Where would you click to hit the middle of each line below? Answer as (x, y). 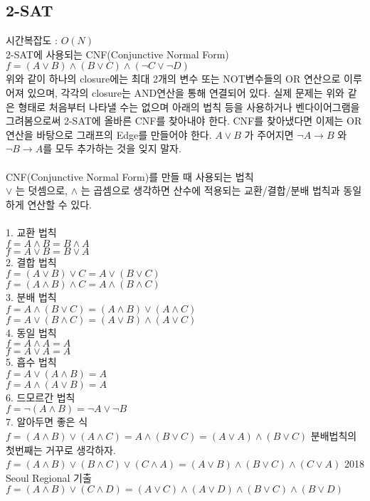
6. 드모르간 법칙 (41, 397)
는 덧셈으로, (42, 190)
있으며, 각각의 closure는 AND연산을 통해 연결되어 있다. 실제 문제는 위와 (186, 92)
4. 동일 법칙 (31, 332)
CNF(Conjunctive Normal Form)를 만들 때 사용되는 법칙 (130, 176)
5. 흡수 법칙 (31, 362)
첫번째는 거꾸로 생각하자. (61, 449)
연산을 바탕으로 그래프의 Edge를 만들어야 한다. (109, 134)
